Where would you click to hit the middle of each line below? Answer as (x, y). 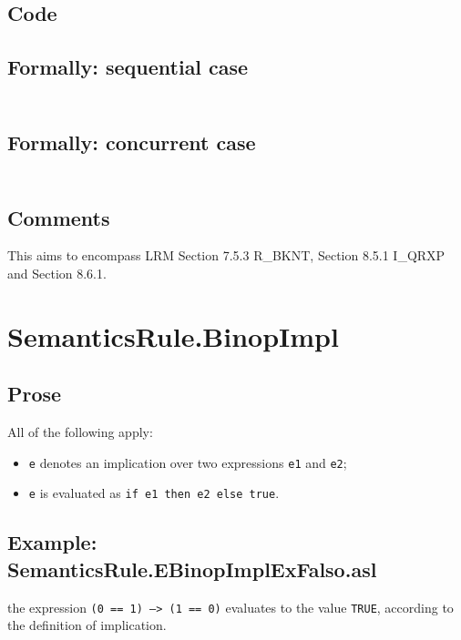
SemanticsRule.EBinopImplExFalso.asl (192, 569)
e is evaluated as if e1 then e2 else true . (154, 493)
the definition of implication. (87, 625)
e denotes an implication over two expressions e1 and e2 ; (188, 462)
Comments (59, 217)
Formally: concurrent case (132, 142)
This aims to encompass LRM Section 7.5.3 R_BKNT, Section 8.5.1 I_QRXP (226, 255)
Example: (52, 542)
